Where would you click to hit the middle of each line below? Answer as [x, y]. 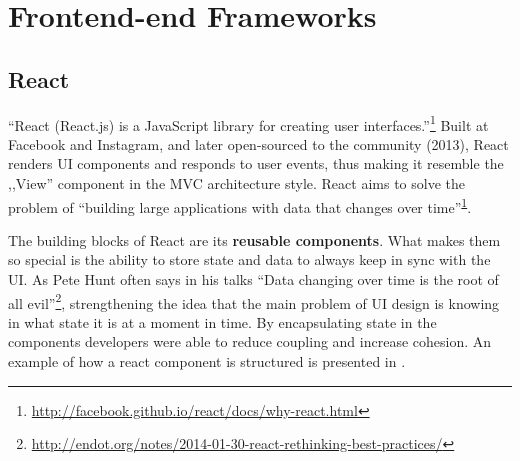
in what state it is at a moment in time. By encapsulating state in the [222, 321]
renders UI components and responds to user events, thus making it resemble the [256, 163]
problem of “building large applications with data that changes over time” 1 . [240, 205]
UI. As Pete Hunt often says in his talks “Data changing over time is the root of [253, 279]
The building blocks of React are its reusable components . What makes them [254, 239]
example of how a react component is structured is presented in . [207, 361]
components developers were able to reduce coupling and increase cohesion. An [250, 341]
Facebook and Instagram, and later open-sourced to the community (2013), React [258, 143]
